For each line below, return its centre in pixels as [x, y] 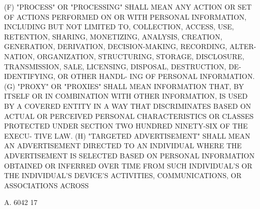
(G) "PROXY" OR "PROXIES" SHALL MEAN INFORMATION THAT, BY [124, 86]
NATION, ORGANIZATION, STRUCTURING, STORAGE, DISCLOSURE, [124, 56]
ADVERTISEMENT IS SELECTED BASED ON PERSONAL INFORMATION [129, 155]
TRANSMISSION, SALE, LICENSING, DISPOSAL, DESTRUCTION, [115, 66]
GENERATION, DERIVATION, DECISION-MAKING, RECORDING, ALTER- [130, 46]
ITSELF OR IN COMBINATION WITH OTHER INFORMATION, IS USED [126, 96]
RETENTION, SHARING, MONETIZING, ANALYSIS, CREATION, [113, 36]
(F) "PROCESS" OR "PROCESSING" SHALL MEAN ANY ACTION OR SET [128, 7]
